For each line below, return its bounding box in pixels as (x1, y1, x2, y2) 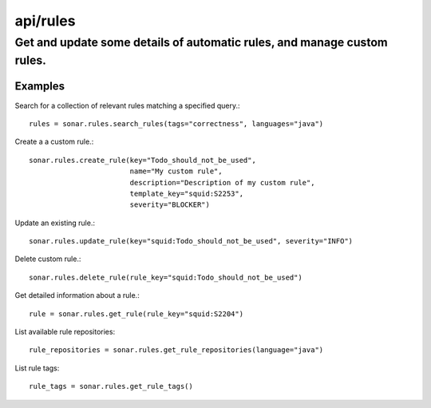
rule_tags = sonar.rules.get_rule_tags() (29, 382, 193, 391)
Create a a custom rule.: (14, 137, 94, 147)
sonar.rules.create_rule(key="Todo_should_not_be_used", (29, 156, 257, 164)
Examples (14, 80, 65, 93)
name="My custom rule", (129, 167, 223, 176)
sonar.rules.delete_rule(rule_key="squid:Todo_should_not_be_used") (29, 272, 302, 282)
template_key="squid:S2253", (129, 188, 243, 198)
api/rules (14, 12, 76, 30)
